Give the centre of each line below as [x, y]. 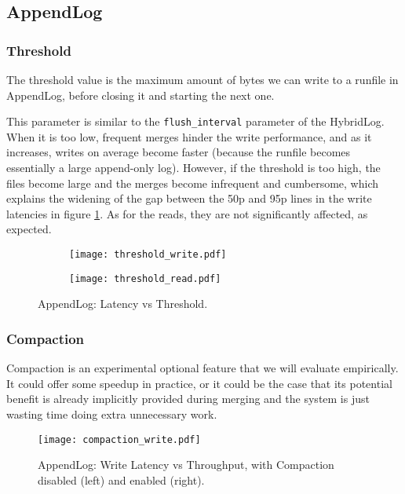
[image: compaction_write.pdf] [119, 439]
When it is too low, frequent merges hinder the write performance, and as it [189, 136]
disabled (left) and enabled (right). [121, 479]
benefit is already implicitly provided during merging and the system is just [188, 399]
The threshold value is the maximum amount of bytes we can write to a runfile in [202, 79]
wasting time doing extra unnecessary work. [112, 413]
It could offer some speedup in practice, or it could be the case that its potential [199, 383]
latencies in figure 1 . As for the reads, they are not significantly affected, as [187, 213]
